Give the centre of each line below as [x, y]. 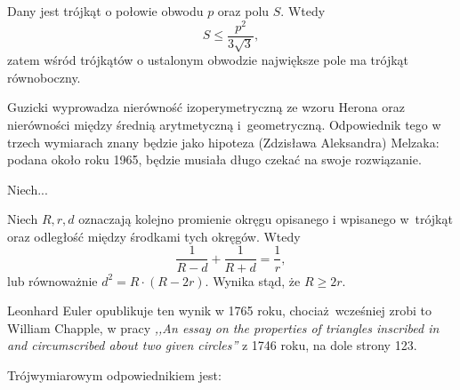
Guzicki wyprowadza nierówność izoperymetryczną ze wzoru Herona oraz [206, 107]
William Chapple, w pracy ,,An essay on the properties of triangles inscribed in [223, 327]
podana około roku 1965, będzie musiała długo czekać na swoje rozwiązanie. [214, 159]
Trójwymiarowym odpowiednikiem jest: [114, 374]
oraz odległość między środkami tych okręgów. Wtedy [154, 236]
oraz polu [243, 11]
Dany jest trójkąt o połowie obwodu [105, 11]
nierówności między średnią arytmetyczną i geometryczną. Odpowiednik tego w [224, 124]
